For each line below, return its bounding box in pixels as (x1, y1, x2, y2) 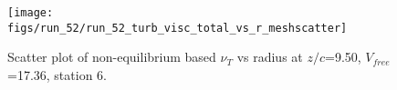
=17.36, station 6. (7, 65, 107, 84)
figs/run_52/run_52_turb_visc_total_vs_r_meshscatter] (7, 21, 348, 35)
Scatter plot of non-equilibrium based (7, 47, 216, 66)
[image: (7, 6, 54, 19)
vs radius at (236, 47, 303, 66)
